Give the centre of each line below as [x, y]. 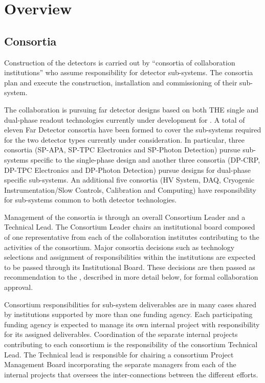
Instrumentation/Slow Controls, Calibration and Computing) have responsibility [130, 189]
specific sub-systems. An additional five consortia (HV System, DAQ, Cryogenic [129, 180]
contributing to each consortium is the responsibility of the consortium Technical [131, 344]
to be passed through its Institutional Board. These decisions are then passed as [130, 267]
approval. [19, 287]
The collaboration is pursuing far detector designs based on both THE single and [131, 109]
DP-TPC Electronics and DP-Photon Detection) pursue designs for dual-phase [127, 170]
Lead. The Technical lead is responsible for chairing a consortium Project [119, 354]
